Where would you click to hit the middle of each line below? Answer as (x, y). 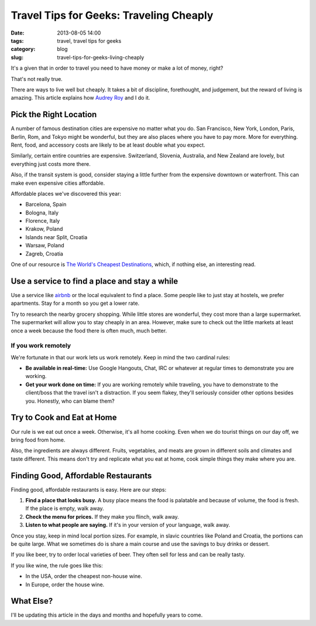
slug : (17, 57)
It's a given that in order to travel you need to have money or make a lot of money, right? (117, 68)
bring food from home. (38, 440)
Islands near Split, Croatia (56, 237)
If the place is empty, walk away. (65, 508)
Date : (18, 33)
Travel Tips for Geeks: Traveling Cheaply (112, 15)
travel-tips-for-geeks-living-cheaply (101, 57)
